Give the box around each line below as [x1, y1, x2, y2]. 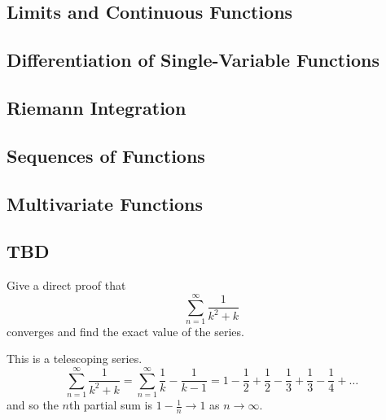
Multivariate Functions [7, 190, 204, 216]
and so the [7, 396, 59, 413]
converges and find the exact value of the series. [7, 322, 244, 339]
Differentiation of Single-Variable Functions [7, 47, 379, 72]
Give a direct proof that [7, 277, 126, 294]
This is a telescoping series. [7, 350, 143, 367]
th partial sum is [68, 396, 153, 413]
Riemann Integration [7, 94, 186, 120]
